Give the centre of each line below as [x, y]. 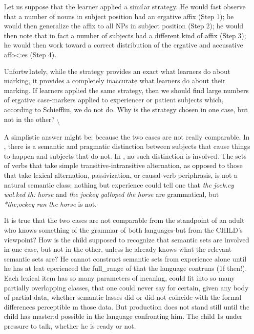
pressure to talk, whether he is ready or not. [70, 325]
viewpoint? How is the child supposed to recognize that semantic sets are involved [127, 239]
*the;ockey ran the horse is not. [50, 203]
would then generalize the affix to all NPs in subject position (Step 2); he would [124, 26]
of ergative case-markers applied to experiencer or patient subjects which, [114, 100]
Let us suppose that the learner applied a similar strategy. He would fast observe [125, 6]
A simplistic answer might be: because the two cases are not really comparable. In [127, 136]
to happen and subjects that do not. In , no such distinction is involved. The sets [125, 155]
